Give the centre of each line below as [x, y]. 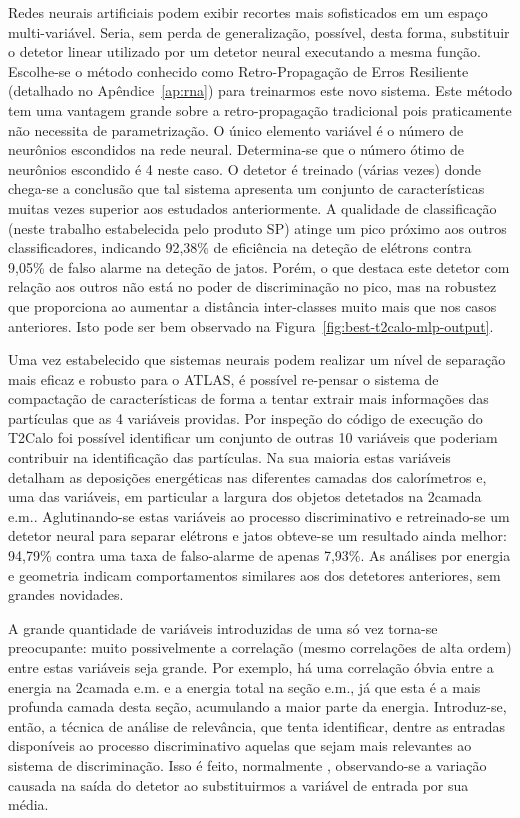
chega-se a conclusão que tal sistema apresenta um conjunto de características [246, 188]
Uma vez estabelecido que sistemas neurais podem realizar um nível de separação [257, 359]
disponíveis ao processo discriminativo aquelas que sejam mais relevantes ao [240, 745]
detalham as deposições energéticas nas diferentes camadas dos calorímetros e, [247, 476]
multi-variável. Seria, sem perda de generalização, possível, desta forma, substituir [259, 31]
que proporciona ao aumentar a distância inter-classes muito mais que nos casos [252, 305]
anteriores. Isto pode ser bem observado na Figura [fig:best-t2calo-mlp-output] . [251, 325]
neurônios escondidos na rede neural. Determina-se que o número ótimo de [236, 149]
